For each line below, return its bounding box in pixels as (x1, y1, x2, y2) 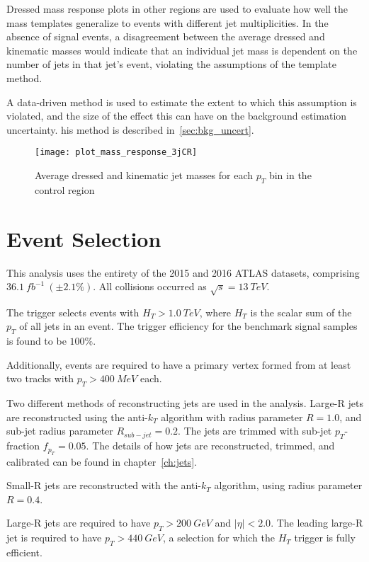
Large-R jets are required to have (6, 515, 151, 530)
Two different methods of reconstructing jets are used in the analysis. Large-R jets (6, 396, 363, 411)
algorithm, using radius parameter (214, 478, 363, 493)
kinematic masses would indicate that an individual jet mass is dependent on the (6, 42, 358, 57)
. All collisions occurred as (93, 279, 207, 294)
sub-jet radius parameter (6, 423, 113, 438)
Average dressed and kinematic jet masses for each (35, 168, 254, 182)
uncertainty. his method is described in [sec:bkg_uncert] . (6, 122, 254, 137)
